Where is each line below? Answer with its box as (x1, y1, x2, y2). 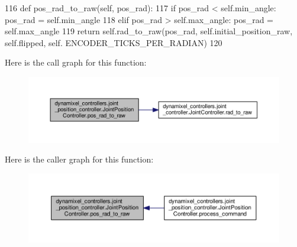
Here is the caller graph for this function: (5, 153, 154, 165)
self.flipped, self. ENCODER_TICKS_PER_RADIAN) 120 (5, 36, 222, 48)
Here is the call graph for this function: (5, 56, 147, 69)
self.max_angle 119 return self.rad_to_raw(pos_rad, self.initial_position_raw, (5, 25, 293, 37)
